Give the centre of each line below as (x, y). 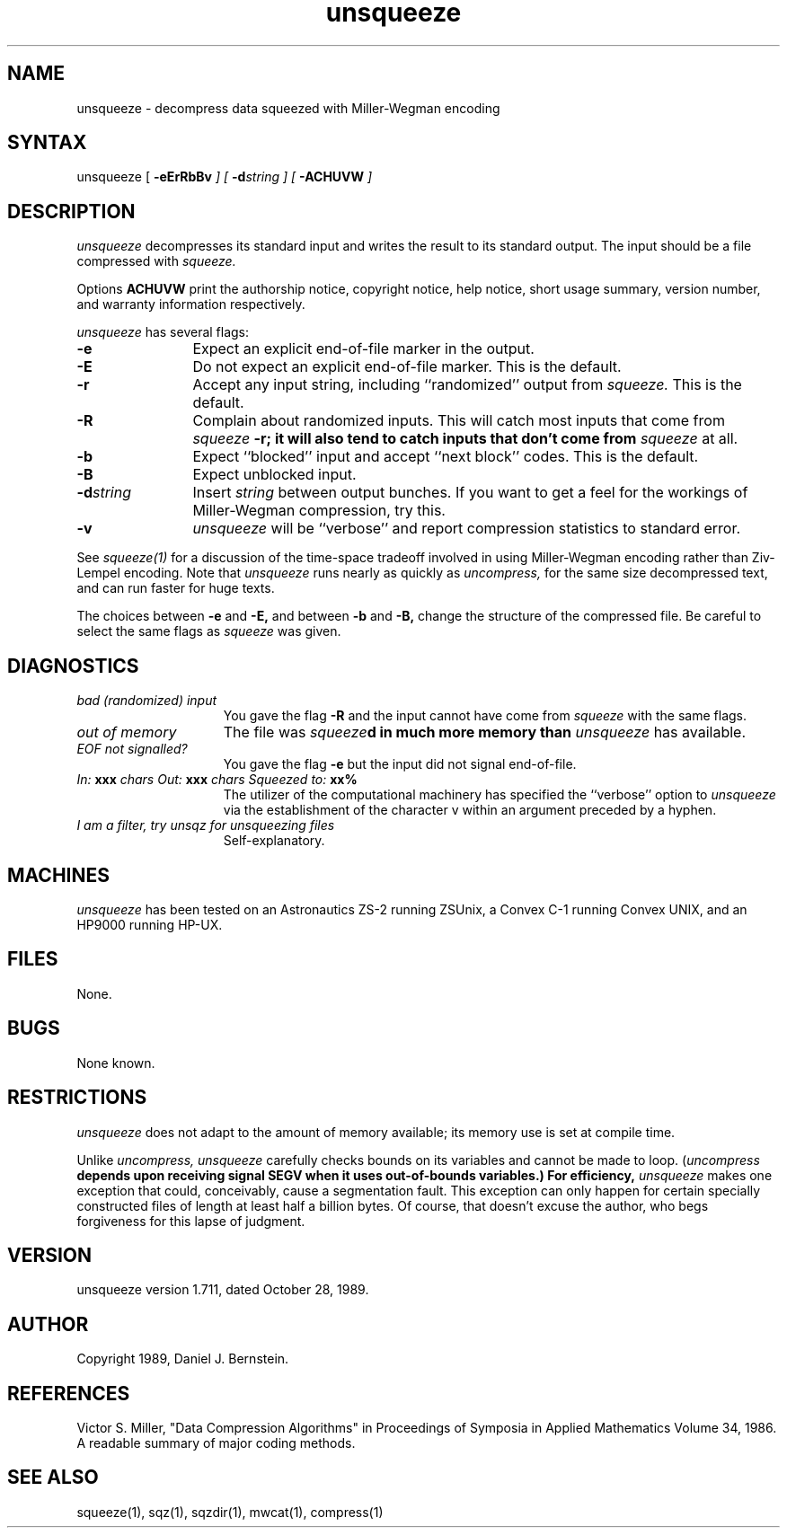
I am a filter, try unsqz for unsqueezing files (206, 825)
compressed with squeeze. (156, 261)
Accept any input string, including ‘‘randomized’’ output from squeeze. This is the (467, 385)
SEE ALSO (53, 1478)
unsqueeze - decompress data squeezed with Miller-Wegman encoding (288, 108)
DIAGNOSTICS (73, 666)
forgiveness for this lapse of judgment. (191, 1221)
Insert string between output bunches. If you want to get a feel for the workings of (470, 493)
